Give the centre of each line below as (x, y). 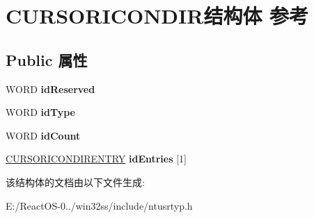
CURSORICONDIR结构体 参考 (157, 16)
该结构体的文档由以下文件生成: (75, 182)
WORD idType (40, 112)
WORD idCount (43, 135)
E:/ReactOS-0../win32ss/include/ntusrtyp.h (99, 205)
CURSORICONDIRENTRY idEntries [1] (96, 159)
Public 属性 (47, 59)
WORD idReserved (50, 89)
